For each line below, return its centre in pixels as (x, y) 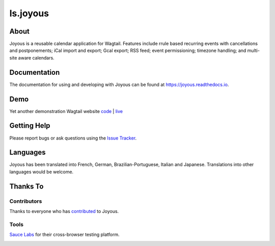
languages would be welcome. (42, 172)
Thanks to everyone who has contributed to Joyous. (64, 211)
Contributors (26, 201)
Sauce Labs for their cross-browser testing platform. (64, 235)
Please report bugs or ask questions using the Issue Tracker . (73, 138)
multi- (253, 50)
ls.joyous (29, 13)
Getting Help (30, 126)
